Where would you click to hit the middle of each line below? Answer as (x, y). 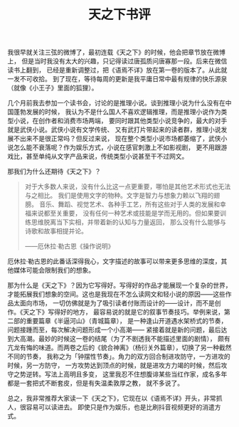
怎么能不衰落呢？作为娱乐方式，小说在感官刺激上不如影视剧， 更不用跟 (117, 147)
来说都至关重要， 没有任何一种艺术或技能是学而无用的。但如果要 (126, 213)
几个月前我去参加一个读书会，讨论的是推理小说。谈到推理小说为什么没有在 (116, 103)
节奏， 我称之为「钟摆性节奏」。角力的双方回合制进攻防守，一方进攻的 (128, 357)
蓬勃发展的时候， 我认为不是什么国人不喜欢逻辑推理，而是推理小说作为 (117, 112)
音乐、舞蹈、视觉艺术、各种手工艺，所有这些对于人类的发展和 (129, 204)
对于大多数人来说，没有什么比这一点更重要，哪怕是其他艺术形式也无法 (128, 186)
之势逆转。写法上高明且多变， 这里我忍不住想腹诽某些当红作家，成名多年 (120, 374)
